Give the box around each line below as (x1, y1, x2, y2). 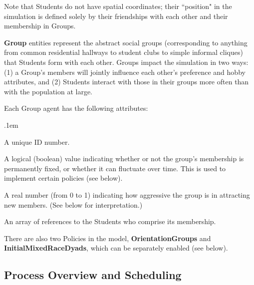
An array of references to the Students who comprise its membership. (4, 216, 216, 227)
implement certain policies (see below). (4, 173, 123, 183)
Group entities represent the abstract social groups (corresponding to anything (4, 37, 248, 47)
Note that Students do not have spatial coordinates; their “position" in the (4, 1, 232, 11)
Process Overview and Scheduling (4, 267, 182, 283)
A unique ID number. (4, 136, 70, 147)
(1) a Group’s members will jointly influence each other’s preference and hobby (4, 66, 246, 77)
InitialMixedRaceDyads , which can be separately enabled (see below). (4, 243, 228, 253)
